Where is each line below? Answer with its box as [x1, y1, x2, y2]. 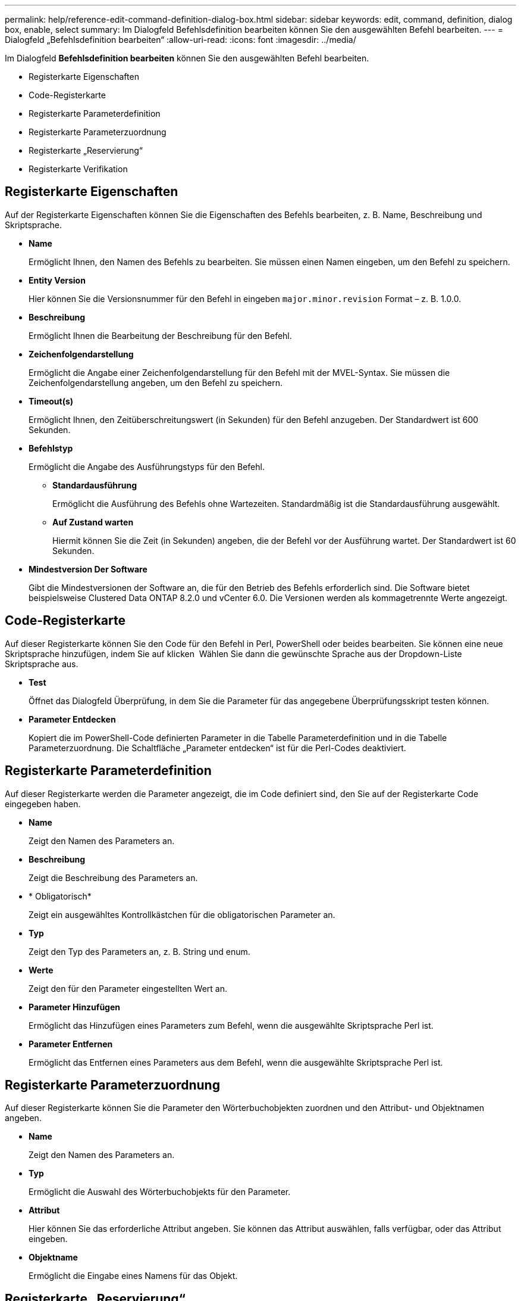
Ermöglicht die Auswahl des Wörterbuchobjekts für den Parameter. [29, 1187, 291, 1197]
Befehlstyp [29, 443, 73, 453]
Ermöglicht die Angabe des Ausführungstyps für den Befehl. [29, 461, 265, 472]
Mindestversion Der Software [29, 564, 147, 574]
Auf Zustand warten [52, 516, 134, 527]
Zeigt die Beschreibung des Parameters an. [29, 872, 198, 883]
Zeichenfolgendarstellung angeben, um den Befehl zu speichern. [29, 377, 283, 388]
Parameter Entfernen [29, 1038, 113, 1049]
